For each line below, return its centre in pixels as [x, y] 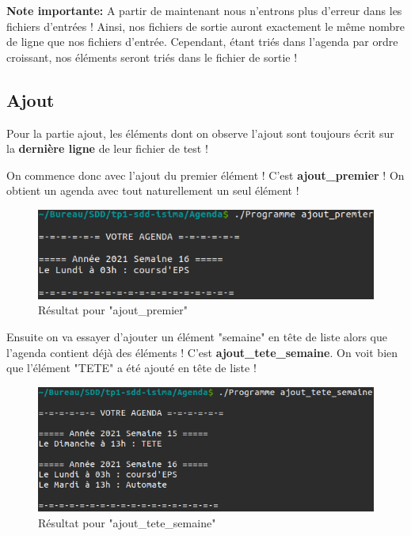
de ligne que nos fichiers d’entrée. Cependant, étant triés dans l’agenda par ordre [202, 42]
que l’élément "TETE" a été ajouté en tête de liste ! [131, 368]
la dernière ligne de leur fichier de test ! [107, 148]
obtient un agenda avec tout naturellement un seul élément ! [153, 190]
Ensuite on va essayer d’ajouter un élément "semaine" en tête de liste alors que [197, 336]
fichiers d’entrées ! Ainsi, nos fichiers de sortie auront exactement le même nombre [206, 26]
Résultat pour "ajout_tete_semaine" [127, 522]
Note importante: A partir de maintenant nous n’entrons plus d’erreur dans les [204, 10]
